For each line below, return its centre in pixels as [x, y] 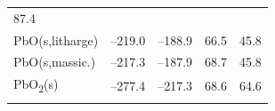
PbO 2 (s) [36, 85]
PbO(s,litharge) [56, 40]
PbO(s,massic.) [55, 62]
